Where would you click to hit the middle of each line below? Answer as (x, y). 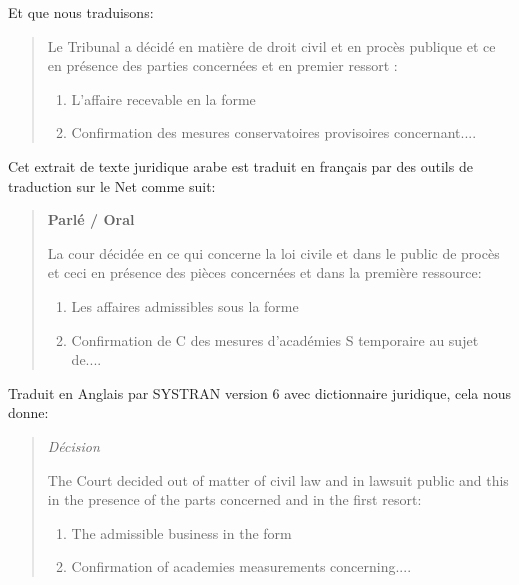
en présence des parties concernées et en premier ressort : (222, 65)
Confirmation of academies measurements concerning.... (241, 566)
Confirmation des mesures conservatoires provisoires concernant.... (274, 132)
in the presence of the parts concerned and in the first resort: (234, 499)
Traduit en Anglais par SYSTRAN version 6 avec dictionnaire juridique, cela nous (260, 392)
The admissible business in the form (181, 532)
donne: (28, 412)
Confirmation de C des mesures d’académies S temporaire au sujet (275, 339)
